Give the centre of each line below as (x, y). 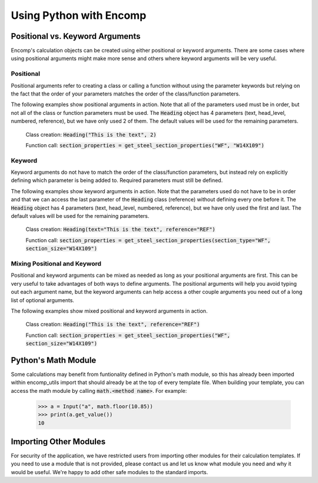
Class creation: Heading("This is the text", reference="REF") (113, 325)
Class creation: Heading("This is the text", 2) (91, 134)
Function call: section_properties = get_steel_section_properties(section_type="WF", (148, 240)
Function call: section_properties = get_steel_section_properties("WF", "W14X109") (145, 145)
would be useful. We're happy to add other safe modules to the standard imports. (110, 472)
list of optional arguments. (43, 300)
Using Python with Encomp (79, 15)
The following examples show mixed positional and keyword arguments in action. (109, 311)
